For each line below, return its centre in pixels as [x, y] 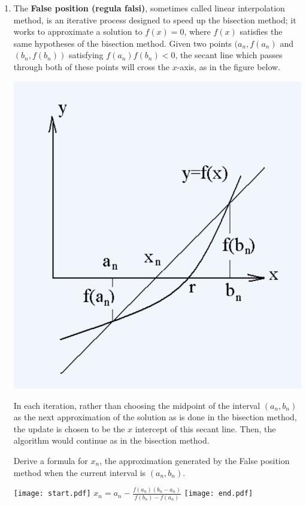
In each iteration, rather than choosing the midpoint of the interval [137, 405]
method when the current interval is [80, 472]
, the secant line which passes [229, 55]
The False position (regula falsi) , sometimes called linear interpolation [149, 8]
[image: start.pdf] [52, 494]
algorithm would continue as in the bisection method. [111, 440]
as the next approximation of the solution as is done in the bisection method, [155, 417]
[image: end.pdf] [219, 494]
